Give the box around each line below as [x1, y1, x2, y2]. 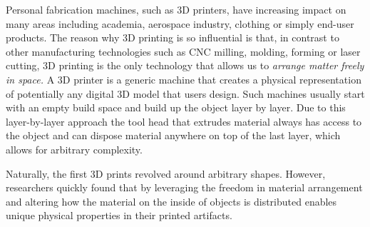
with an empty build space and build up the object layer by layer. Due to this [6, 100, 346, 115]
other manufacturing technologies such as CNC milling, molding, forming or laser [6, 44, 361, 59]
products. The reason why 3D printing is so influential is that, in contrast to [6, 30, 339, 45]
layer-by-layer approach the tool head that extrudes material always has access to [6, 113, 362, 128]
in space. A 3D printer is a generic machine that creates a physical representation [6, 71, 361, 86]
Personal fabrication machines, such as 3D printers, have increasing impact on [6, 2, 346, 16]
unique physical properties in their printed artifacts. [6, 208, 232, 223]
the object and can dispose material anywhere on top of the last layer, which [6, 128, 341, 143]
